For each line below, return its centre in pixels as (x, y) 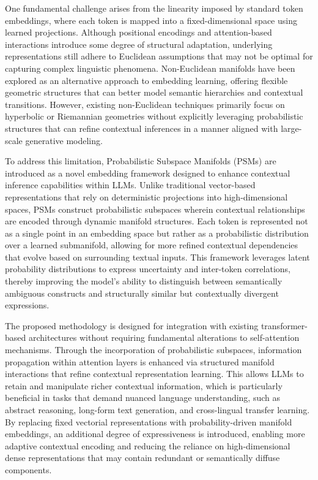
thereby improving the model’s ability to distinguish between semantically (144, 281)
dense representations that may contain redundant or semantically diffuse (142, 458)
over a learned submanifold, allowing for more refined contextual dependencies (152, 245)
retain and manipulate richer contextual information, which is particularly (144, 385)
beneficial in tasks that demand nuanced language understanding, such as (143, 398)
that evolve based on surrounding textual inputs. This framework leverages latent (157, 257)
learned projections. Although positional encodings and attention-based (139, 32)
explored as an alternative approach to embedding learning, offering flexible (146, 80)
